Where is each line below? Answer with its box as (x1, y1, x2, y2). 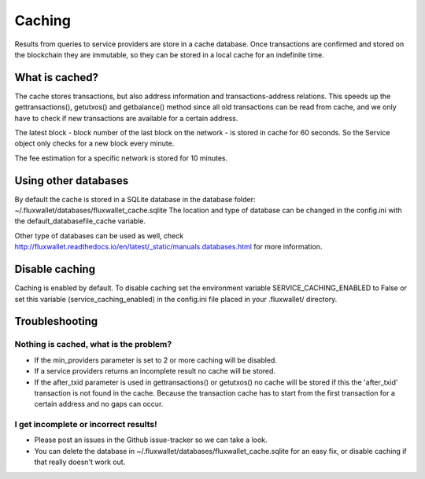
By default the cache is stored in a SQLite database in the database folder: (14, 194, 256, 204)
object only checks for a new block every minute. (14, 138, 175, 149)
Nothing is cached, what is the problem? (14, 339, 172, 350)
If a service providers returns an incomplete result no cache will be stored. (34, 367, 275, 376)
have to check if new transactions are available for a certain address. (14, 113, 238, 123)
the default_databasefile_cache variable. (14, 216, 146, 226)
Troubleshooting (14, 315, 98, 328)
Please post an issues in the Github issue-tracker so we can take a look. (34, 435, 268, 444)
